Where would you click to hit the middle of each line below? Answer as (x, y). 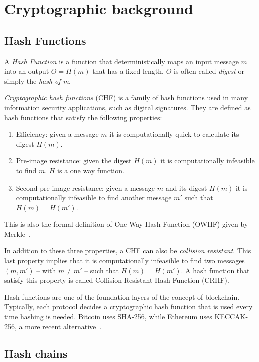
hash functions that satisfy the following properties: (83, 117)
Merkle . (17, 233)
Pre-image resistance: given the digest (74, 161)
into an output (27, 71)
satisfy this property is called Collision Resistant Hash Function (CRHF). (117, 280)
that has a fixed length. (128, 71)
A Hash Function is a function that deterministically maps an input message (121, 61)
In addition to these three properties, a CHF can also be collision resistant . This (128, 250)
